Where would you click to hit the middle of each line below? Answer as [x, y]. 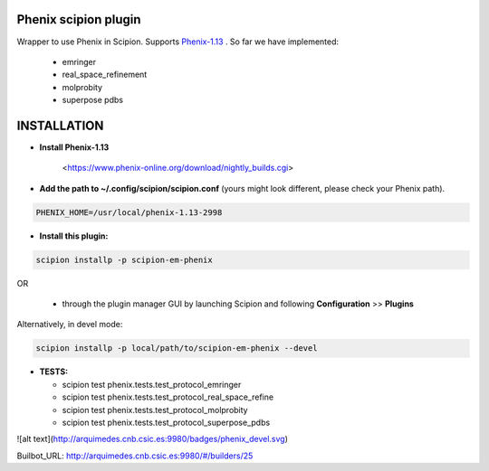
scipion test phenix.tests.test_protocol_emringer [152, 384]
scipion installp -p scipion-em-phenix [124, 259]
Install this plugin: [74, 236]
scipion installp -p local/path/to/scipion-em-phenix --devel [177, 349]
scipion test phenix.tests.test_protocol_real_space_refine [168, 397]
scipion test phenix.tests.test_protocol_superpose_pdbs [166, 423]
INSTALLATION [60, 125]
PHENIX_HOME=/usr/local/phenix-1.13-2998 [129, 212]
